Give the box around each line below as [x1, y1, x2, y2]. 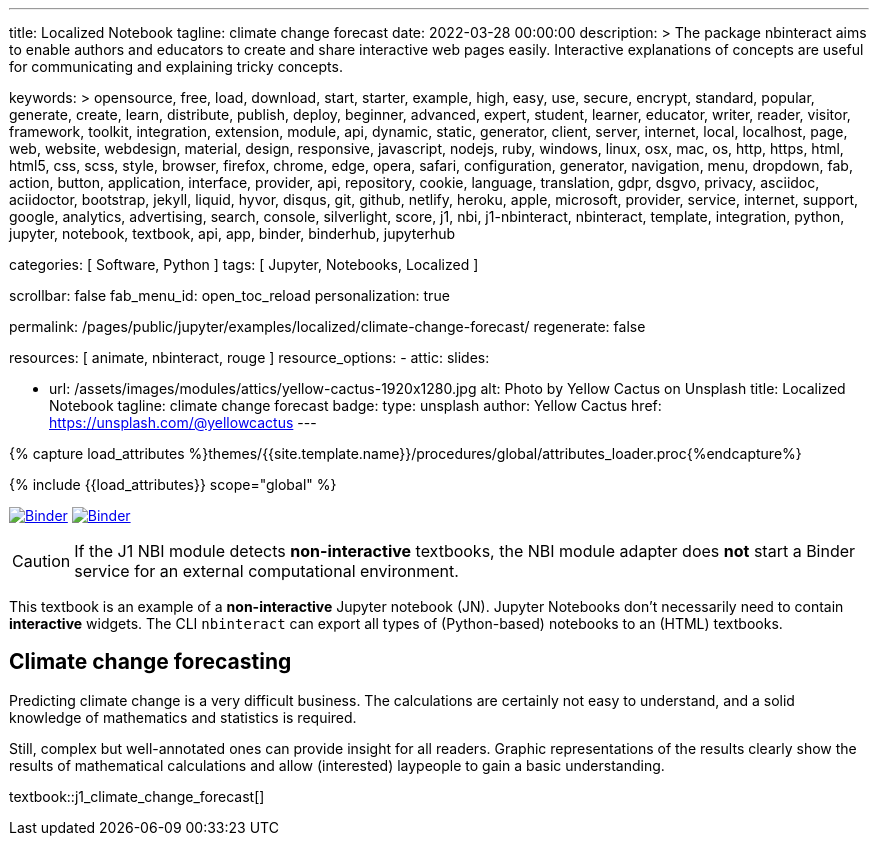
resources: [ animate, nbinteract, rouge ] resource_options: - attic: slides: [9, 349, 490, 366]
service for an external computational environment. [74, 561, 459, 581]
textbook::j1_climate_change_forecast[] [9, 787, 265, 805]
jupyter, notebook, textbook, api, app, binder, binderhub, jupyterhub [9, 225, 456, 242]
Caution [12, 551, 71, 571]
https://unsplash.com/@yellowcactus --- [49, 414, 317, 431]
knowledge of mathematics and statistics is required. [9, 708, 357, 726]
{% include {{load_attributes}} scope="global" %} [9, 476, 337, 493]
